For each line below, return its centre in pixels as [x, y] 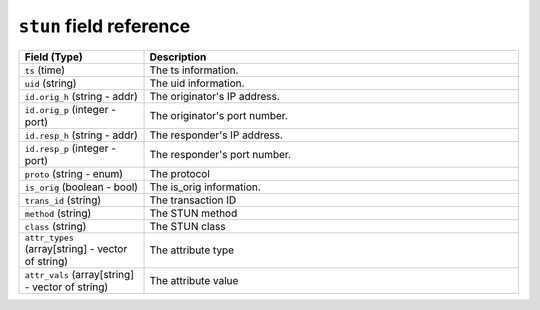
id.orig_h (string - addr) [81, 96]
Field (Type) [54, 57]
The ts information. [194, 70]
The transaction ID [193, 200]
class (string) [55, 226]
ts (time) [44, 70]
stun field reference [104, 26]
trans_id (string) [63, 200]
